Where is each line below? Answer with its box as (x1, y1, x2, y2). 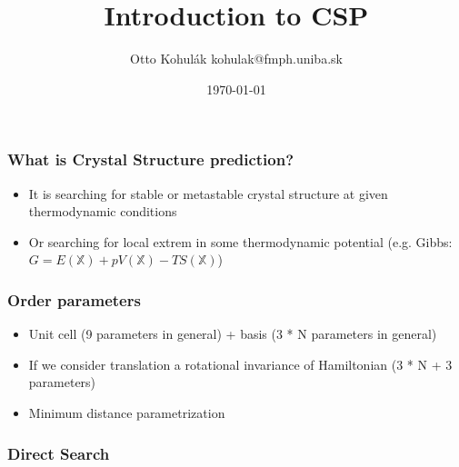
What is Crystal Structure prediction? (7, 148, 294, 171)
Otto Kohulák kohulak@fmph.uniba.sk (130, 49, 343, 68)
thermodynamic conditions (28, 202, 177, 221)
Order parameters (7, 288, 141, 311)
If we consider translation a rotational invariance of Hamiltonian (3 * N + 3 (28, 354, 453, 373)
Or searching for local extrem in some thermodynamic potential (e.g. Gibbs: (28, 232, 453, 251)
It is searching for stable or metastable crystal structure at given (28, 184, 388, 203)
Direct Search (7, 442, 110, 464)
